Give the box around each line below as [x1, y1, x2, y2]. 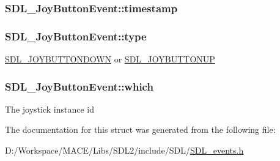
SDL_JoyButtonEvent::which [5, 78, 153, 94]
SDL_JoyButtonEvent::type [5, 28, 147, 43]
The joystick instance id [5, 102, 94, 115]
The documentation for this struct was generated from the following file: [5, 123, 276, 136]
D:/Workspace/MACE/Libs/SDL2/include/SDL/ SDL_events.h [5, 144, 244, 157]
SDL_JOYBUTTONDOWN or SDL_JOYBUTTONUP [5, 53, 215, 66]
